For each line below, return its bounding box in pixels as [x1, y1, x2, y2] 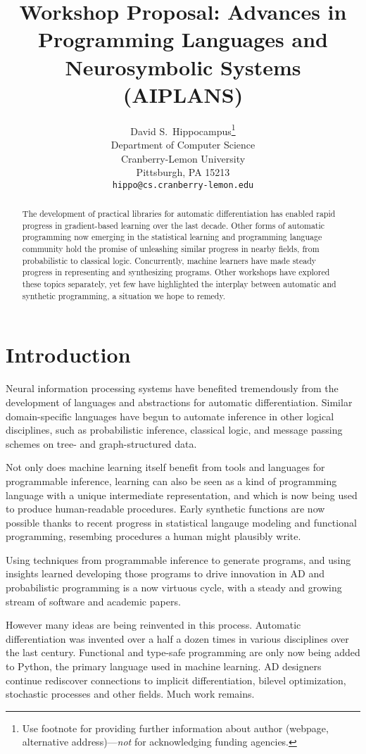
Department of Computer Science [111, 137, 255, 151]
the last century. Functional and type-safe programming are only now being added [6, 645, 360, 660]
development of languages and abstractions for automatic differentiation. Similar [6, 394, 353, 409]
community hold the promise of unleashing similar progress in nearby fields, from [22, 243, 320, 255]
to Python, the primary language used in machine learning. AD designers [6, 659, 322, 674]
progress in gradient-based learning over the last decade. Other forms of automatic [22, 219, 325, 231]
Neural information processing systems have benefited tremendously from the [6, 381, 339, 396]
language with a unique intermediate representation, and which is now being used [6, 487, 358, 502]
